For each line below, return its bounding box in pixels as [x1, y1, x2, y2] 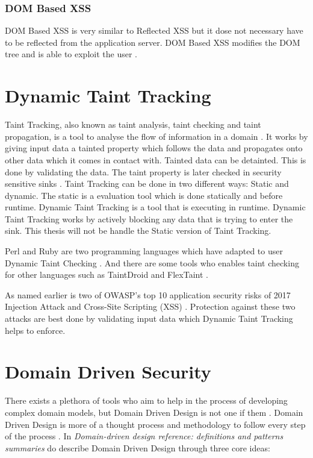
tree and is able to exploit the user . [5, 48, 137, 60]
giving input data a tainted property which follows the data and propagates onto [5, 142, 303, 154]
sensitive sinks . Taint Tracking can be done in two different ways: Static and [5, 177, 289, 190]
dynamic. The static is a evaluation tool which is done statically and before [5, 189, 283, 201]
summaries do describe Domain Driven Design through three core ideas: [5, 441, 270, 454]
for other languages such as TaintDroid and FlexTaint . [5, 268, 208, 281]
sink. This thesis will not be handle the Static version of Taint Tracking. [5, 224, 271, 237]
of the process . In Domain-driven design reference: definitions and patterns [5, 430, 284, 442]
